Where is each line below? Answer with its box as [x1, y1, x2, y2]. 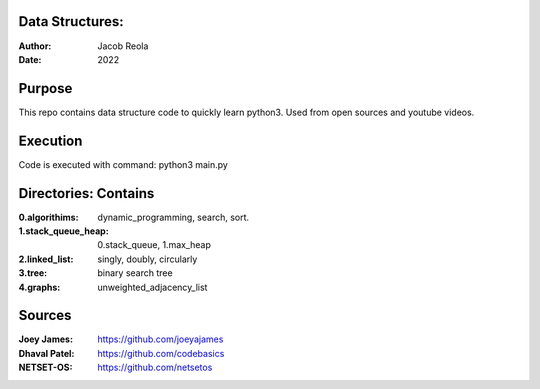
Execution [18, 132, 83, 149]
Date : [18, 53, 42, 65]
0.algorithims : [18, 211, 79, 223]
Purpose [18, 80, 73, 97]
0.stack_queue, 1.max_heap [97, 239, 212, 251]
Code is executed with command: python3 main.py [18, 158, 229, 170]
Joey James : [18, 333, 74, 345]
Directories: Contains [18, 185, 155, 202]
